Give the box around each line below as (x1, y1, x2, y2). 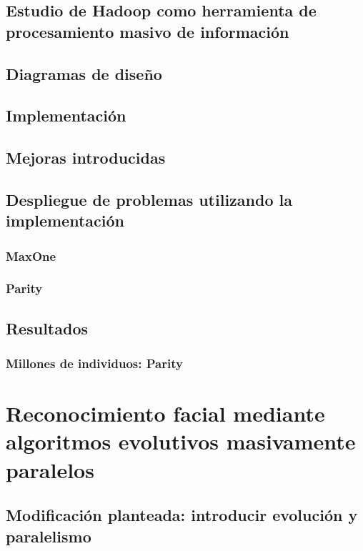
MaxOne (6, 247, 56, 264)
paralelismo (6, 525, 91, 547)
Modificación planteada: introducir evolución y (6, 504, 358, 526)
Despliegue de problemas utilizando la (6, 188, 292, 210)
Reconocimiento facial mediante (6, 399, 325, 428)
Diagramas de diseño (6, 62, 162, 84)
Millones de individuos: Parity (6, 354, 183, 372)
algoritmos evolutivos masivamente (6, 427, 356, 456)
